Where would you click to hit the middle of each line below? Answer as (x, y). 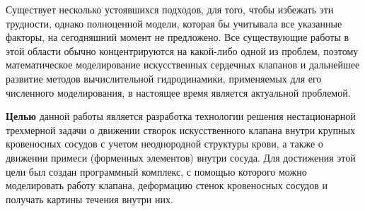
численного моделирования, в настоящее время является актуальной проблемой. (178, 92)
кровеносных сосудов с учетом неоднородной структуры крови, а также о (164, 144)
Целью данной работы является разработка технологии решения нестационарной (181, 116)
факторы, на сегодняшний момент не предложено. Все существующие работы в (178, 37)
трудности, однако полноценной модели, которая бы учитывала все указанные (174, 23)
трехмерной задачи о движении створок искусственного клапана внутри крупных (180, 129)
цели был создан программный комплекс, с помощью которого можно (156, 171)
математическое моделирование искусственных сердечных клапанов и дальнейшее (183, 65)
